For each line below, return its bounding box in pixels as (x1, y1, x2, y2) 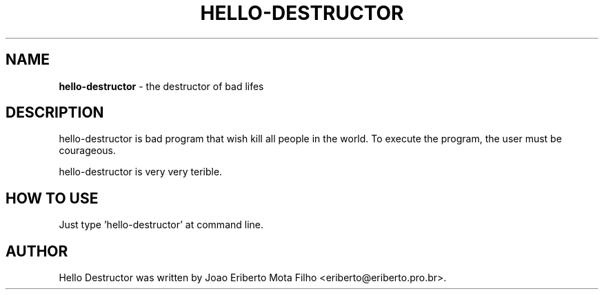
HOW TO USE (6, 189, 99, 207)
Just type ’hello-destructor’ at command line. (59, 219, 264, 231)
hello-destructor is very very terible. (59, 166, 223, 178)
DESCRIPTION (6, 104, 104, 122)
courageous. (59, 144, 117, 157)
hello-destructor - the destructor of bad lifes (59, 80, 264, 92)
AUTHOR (6, 242, 68, 260)
